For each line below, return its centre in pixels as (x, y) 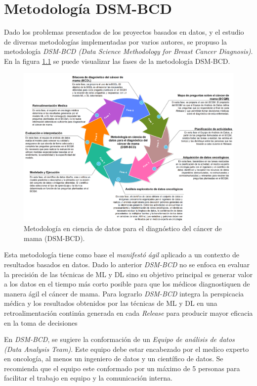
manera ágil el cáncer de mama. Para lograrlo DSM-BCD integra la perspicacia (124, 293)
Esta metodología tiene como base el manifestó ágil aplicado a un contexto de (122, 255)
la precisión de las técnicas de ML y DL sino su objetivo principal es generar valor (128, 274)
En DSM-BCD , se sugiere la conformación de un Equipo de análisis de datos (119, 339)
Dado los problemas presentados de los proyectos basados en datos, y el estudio (124, 32)
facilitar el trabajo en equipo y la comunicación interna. (88, 378)
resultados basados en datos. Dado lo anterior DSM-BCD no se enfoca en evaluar (127, 264)
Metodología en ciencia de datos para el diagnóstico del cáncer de (123, 228)
